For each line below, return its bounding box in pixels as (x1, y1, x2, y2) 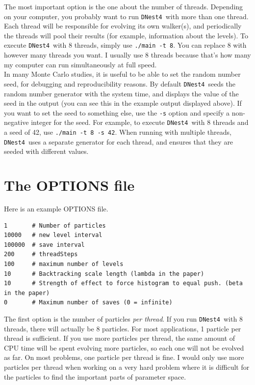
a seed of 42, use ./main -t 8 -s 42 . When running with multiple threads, (4, 127, 231, 137)
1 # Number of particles (4, 222, 106, 229)
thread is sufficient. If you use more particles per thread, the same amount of (4, 333, 235, 343)
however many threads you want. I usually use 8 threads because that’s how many (4, 50, 251, 60)
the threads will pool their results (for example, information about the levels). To (4, 30, 248, 40)
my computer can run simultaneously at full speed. (4, 59, 157, 69)
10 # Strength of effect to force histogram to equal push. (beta (4, 280, 243, 287)
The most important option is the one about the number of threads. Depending (4, 1, 243, 11)
